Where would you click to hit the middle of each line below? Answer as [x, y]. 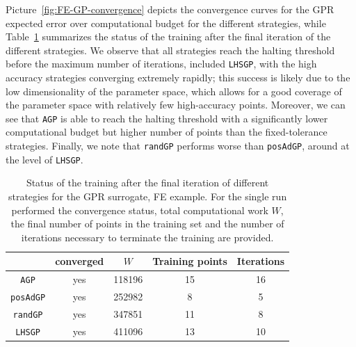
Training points [190, 261]
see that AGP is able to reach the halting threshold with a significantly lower [167, 118]
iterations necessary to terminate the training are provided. [147, 237]
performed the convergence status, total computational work [140, 210]
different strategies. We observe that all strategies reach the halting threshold [170, 50]
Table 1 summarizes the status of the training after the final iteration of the [168, 37]
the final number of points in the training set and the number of [147, 224]
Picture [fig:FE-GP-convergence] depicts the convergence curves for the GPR [170, 9]
